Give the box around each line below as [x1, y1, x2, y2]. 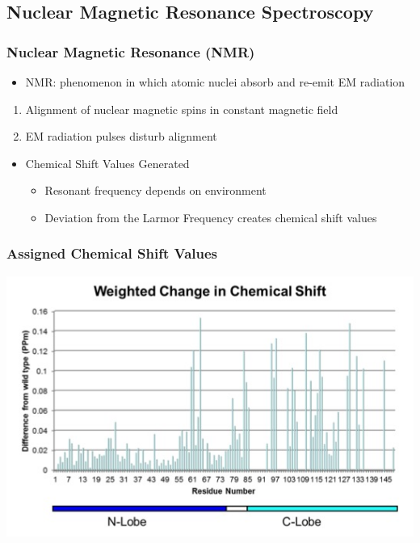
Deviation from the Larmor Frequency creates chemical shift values [44, 208, 377, 225]
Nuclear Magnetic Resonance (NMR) [6, 41, 255, 61]
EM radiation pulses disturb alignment [25, 128, 217, 145]
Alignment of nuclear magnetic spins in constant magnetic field [25, 100, 338, 117]
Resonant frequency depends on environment [44, 182, 267, 199]
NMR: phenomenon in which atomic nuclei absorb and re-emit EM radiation [25, 74, 405, 90]
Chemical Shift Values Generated [25, 154, 190, 171]
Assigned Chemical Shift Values [6, 243, 217, 263]
